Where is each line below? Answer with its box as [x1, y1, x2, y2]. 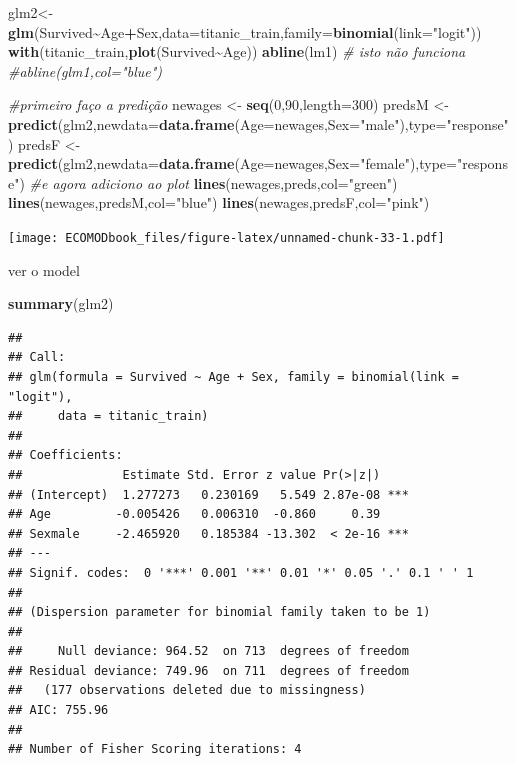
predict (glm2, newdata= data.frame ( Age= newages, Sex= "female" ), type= [8, 153, 457, 174]
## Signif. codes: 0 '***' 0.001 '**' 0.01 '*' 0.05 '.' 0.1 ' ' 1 [8, 565, 474, 580]
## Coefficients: [8, 448, 123, 463]
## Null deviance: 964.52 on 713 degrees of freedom [8, 644, 409, 659]
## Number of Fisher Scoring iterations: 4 [8, 742, 302, 757]
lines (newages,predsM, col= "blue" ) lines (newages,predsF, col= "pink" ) [8, 192, 430, 213]
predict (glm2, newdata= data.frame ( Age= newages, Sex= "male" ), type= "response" [8, 113, 509, 134]
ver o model [8, 259, 80, 280]
